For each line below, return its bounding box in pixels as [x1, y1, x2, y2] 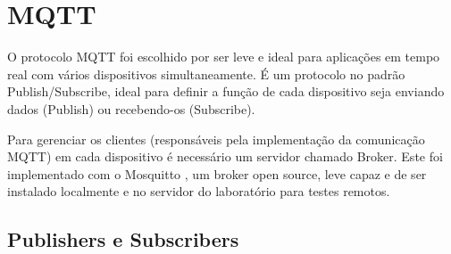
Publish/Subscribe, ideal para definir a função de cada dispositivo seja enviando [7, 82, 445, 101]
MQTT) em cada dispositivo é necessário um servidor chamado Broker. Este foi [7, 147, 443, 166]
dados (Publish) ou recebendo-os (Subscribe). [7, 99, 255, 118]
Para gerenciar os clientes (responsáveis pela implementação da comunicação [7, 129, 425, 148]
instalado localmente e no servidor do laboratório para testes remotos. [7, 182, 390, 201]
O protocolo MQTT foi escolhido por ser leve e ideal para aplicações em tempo [7, 47, 440, 66]
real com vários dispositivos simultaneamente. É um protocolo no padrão [7, 64, 405, 83]
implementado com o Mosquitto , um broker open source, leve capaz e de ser [7, 164, 427, 183]
